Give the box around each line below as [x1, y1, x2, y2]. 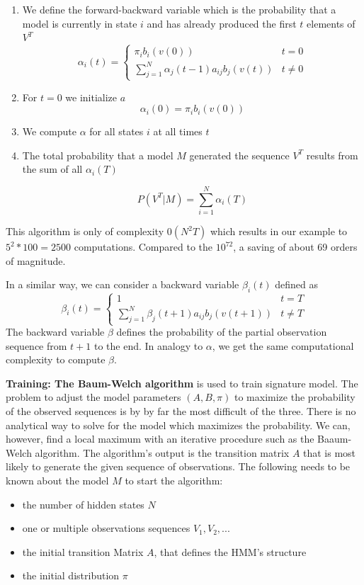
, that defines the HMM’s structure [154, 544, 307, 559]
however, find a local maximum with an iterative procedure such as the [6, 431, 314, 446]
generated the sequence [189, 147, 290, 162]
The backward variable [6, 324, 105, 339]
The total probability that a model [22, 147, 174, 162]
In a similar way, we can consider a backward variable [6, 277, 239, 292]
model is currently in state [22, 16, 137, 30]
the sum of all [22, 161, 83, 176]
